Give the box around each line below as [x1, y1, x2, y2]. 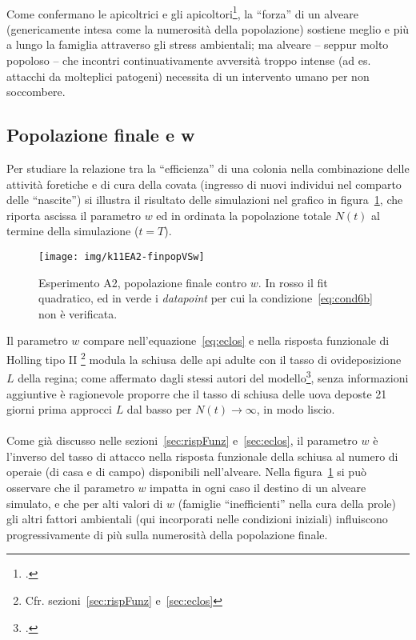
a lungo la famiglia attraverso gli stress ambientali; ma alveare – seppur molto [6, 36, 389, 53]
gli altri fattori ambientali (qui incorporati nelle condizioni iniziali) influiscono [6, 510, 388, 527]
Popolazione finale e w [6, 122, 195, 147]
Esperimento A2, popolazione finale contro [38, 274, 247, 290]
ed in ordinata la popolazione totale [156, 206, 331, 223]
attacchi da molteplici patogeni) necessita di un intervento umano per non [6, 67, 370, 84]
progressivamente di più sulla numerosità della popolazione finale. [6, 526, 328, 542]
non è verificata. [38, 305, 118, 322]
